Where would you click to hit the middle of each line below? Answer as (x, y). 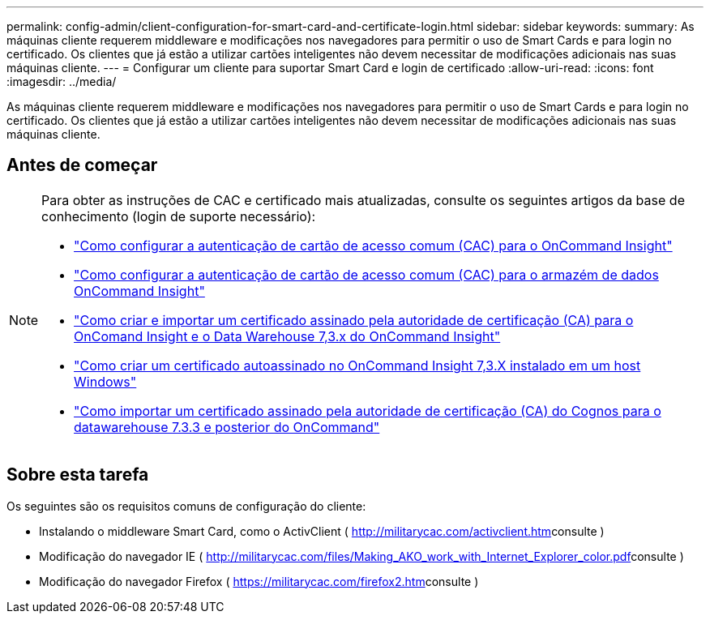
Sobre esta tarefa (78, 475)
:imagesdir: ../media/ (62, 81)
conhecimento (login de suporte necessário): (179, 216)
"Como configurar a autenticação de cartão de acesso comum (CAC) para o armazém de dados (366, 274)
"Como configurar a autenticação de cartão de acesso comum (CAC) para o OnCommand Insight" (373, 245)
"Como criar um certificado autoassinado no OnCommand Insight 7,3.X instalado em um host (357, 365)
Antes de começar (82, 165)
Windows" (105, 381)
